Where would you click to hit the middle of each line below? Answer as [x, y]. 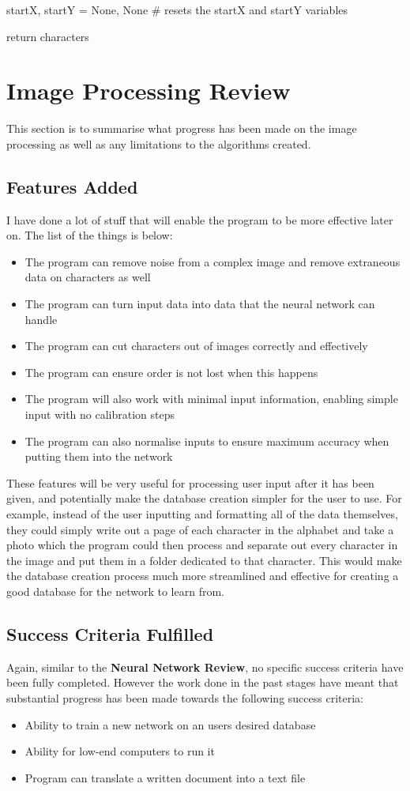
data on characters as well [88, 277]
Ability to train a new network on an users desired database [170, 724]
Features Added [72, 186]
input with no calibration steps [100, 414]
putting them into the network [99, 456]
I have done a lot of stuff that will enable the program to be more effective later [200, 219]
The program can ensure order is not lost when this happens [171, 372]
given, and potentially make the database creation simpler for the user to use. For [204, 498]
